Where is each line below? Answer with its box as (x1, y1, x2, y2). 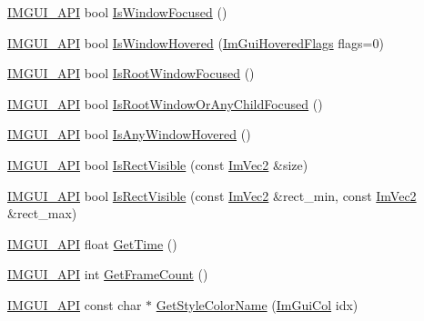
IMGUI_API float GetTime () (7, 234, 177, 253)
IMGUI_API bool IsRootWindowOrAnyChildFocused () (7, 94, 323, 113)
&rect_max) (7, 204, 77, 223)
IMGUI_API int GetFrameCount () (7, 265, 208, 284)
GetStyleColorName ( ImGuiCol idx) (156, 295, 358, 314)
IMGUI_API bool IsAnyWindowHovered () (7, 125, 251, 144)
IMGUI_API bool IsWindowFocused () (7, 3, 227, 21)
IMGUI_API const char (7, 295, 142, 314)
